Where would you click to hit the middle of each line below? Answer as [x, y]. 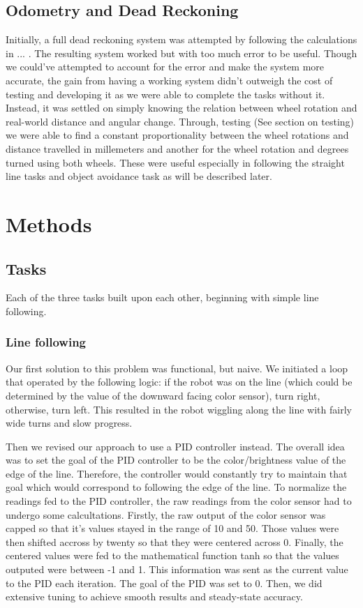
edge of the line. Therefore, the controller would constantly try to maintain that [177, 473]
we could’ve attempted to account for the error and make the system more [165, 67]
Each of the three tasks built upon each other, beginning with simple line [162, 297]
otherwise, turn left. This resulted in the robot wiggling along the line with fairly [179, 409]
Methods [49, 223]
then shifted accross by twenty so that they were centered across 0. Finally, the [175, 541]
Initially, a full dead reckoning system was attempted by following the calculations [181, 39]
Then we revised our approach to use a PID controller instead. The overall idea [175, 446]
